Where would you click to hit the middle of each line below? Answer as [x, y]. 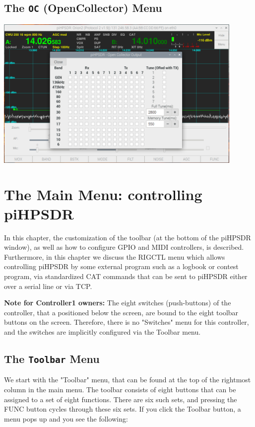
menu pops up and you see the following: [66, 418]
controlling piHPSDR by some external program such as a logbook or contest [121, 266]
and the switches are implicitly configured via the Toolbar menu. [102, 332]
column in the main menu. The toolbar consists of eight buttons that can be [120, 390]
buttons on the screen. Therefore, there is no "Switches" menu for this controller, [127, 322]
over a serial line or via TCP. [48, 286]
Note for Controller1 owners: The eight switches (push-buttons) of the [118, 303]
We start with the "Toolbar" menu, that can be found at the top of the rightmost [127, 380]
